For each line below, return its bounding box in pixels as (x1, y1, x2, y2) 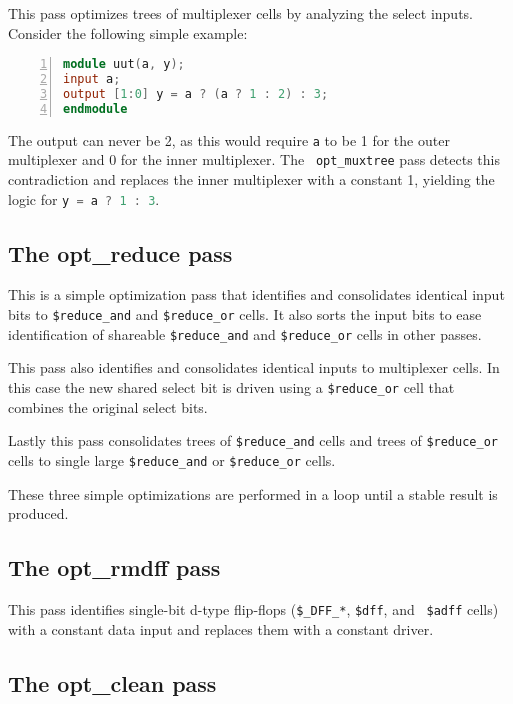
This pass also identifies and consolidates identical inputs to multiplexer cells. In (8, 357, 500, 378)
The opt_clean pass (8, 667, 217, 698)
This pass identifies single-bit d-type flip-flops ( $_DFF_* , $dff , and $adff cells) (8, 598, 499, 619)
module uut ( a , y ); (63, 57, 185, 72)
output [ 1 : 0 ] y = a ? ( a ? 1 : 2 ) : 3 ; (63, 86, 329, 101)
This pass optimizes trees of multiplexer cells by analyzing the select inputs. (8, 3, 473, 23)
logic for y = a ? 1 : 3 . (8, 188, 160, 209)
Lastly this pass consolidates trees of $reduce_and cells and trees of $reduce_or (8, 430, 498, 451)
